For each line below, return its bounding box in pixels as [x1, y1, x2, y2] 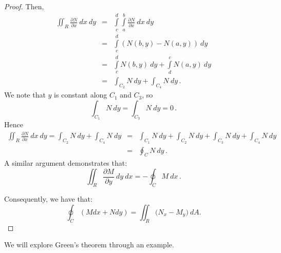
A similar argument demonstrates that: [4, 158, 127, 168]
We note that [4, 89, 46, 100]
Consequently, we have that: [4, 193, 92, 204]
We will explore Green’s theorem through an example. [4, 239, 174, 250]
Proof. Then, [4, 1, 44, 11]
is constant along [54, 89, 107, 100]
